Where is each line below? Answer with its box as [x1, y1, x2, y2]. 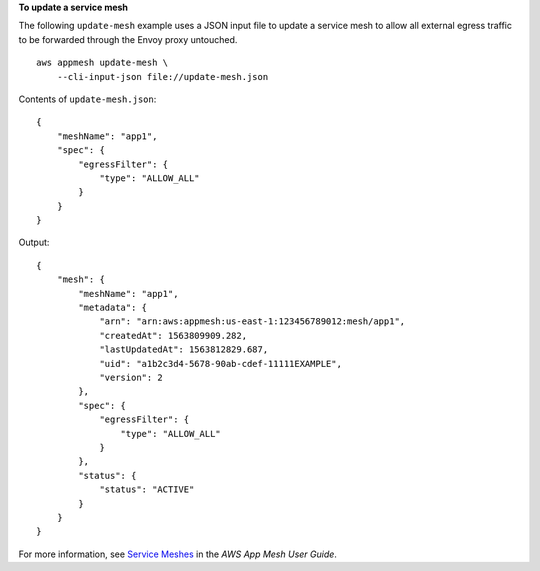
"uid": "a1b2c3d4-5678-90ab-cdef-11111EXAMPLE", [99, 358, 342, 369]
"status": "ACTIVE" [99, 484, 195, 495]
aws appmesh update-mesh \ [36, 57, 169, 69]
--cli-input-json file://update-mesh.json [56, 71, 269, 82]
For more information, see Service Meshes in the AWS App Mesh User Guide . [18, 548, 337, 560]
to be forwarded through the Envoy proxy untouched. [18, 33, 238, 45]
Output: [18, 236, 50, 249]
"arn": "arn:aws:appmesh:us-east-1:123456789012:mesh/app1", [99, 316, 406, 327]
